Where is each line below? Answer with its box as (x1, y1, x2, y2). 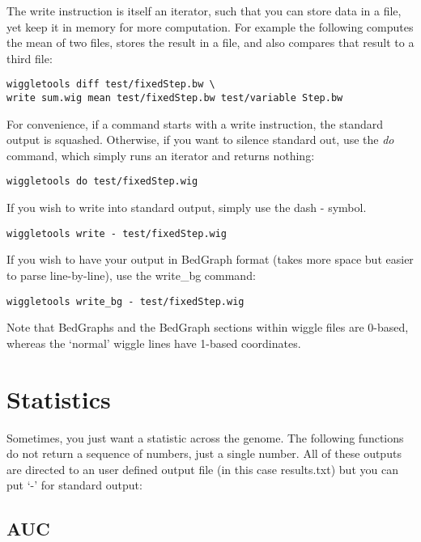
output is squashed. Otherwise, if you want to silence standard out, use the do (6, 131, 394, 148)
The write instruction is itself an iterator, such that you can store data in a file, (6, 2, 402, 19)
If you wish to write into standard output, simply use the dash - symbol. (6, 199, 367, 216)
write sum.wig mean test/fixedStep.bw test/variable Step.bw (6, 92, 343, 104)
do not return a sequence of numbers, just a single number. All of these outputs (6, 445, 402, 462)
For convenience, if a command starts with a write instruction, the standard (6, 115, 384, 132)
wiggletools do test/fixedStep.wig (6, 176, 198, 188)
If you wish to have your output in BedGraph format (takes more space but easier (6, 251, 414, 268)
